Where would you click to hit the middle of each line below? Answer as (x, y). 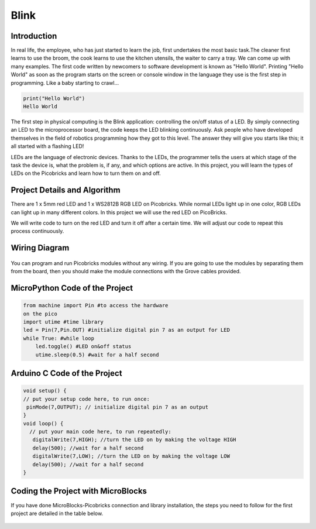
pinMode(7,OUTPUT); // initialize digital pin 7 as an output (118, 407)
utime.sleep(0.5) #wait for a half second (97, 355)
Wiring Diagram (40, 248)
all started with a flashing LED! (47, 146)
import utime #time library (63, 322)
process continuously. (37, 231)
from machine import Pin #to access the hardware (96, 305)
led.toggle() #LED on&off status (83, 346)
